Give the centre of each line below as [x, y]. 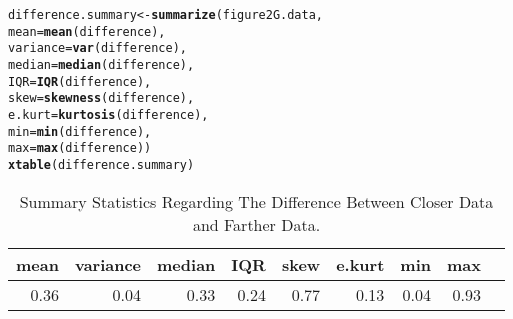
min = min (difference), [80, 131]
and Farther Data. [256, 224]
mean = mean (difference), [87, 31]
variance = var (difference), [98, 48]
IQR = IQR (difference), [80, 81]
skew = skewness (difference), [101, 98]
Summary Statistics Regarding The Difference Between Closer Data [256, 201]
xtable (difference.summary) [101, 164]
